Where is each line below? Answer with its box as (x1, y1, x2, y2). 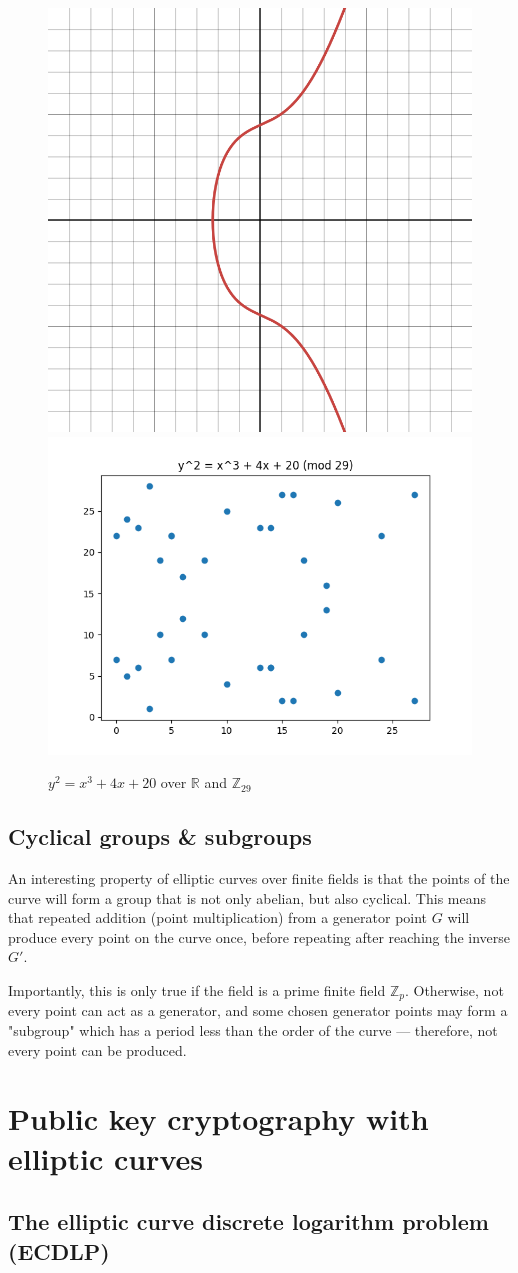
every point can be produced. (8, 1039, 187, 1060)
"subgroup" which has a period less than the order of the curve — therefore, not (8, 1020, 498, 1040)
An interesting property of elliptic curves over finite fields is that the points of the (8, 867, 510, 888)
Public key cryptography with (8, 1098, 429, 1139)
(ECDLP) (8, 1235, 110, 1266)
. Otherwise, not (404, 979, 504, 1000)
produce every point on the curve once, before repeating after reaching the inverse (8, 926, 511, 947)
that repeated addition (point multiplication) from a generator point (8, 907, 428, 928)
